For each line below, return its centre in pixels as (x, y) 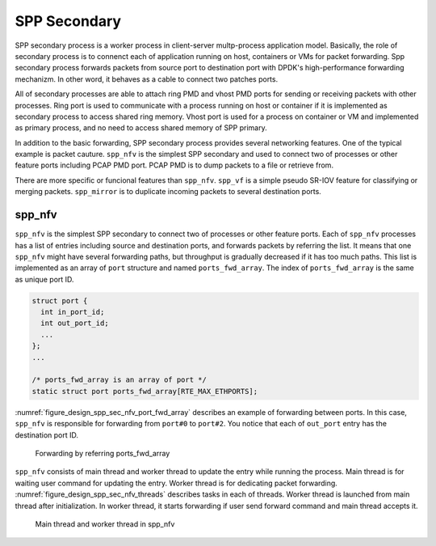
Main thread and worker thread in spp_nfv (105, 524)
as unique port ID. (44, 279)
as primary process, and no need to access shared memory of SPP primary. (141, 128)
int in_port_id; (73, 312)
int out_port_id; (75, 323)
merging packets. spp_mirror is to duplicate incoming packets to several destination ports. (168, 192)
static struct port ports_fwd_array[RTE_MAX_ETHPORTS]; (145, 391)
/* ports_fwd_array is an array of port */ (119, 380)
